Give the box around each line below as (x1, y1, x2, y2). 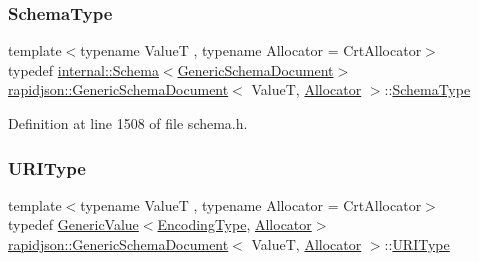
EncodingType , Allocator (157, 214, 312, 235)
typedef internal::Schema (8, 59, 159, 80)
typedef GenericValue (8, 214, 139, 235)
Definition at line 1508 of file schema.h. (8, 113, 248, 133)
